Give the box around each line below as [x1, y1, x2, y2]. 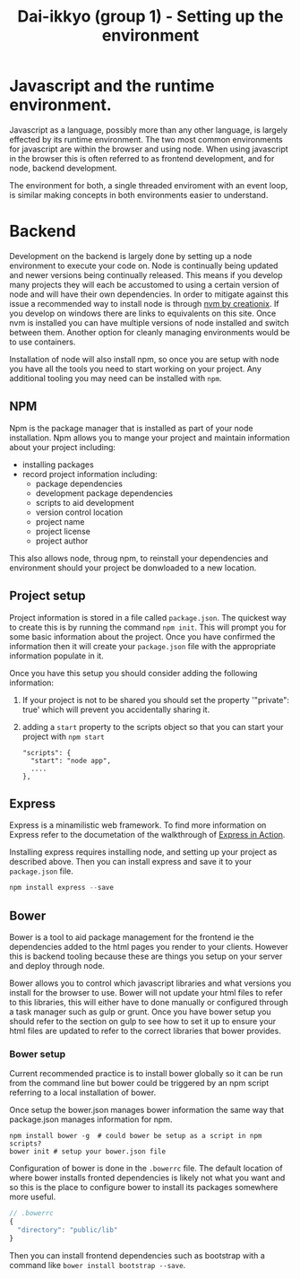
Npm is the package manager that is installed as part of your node [9, 422, 253, 433]
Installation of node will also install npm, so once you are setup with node [9, 353, 279, 364]
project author [35, 535, 89, 546]
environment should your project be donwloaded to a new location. [9, 562, 257, 573]
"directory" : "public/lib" [17, 1226, 118, 1235]
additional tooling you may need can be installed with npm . [9, 372, 222, 383]
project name [35, 516, 85, 526]
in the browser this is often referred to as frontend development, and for [9, 152, 275, 163]
